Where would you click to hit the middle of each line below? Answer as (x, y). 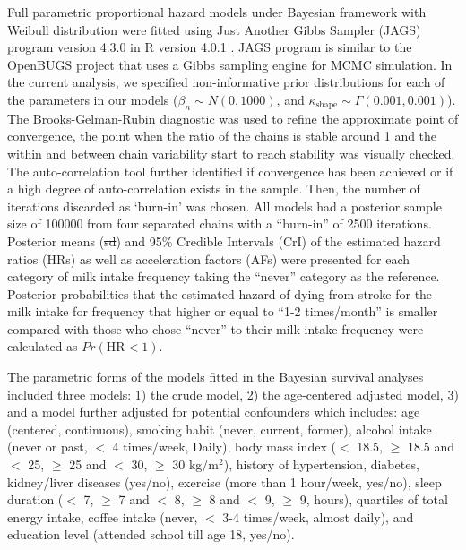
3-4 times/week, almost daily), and (318, 516)
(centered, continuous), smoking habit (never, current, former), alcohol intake (220, 429)
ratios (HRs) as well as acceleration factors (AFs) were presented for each (209, 258)
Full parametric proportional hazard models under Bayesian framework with (217, 12)
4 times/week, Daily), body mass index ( (224, 447)
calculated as (43, 346)
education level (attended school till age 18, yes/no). (151, 534)
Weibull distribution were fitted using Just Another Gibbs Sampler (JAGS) (214, 29)
